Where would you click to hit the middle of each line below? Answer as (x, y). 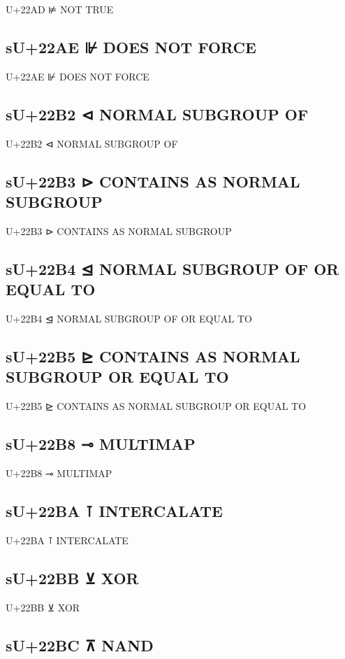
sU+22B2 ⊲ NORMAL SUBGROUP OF (157, 114)
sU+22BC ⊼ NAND (80, 645)
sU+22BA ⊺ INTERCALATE (114, 510)
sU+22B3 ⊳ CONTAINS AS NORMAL (153, 181)
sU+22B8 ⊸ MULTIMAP (101, 444)
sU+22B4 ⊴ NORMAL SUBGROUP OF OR (172, 268)
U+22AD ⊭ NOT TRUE (60, 9)
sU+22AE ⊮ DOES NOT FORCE (131, 47)
